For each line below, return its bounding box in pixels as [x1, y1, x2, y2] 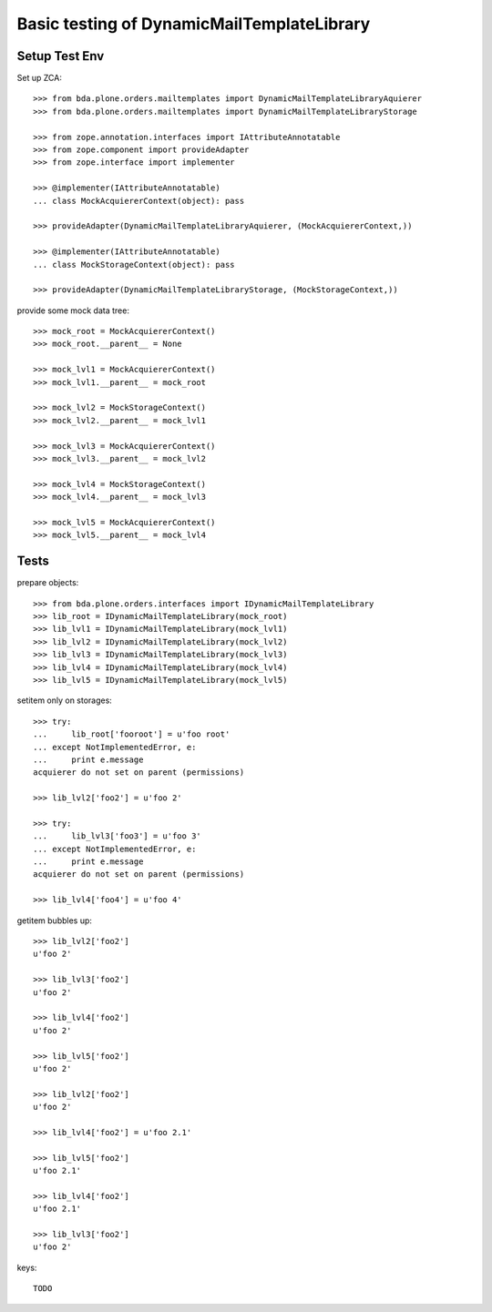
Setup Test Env [16, 48, 105, 64]
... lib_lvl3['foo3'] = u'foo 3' [33, 831, 202, 841]
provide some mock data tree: [16, 305, 129, 316]
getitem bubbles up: [16, 915, 93, 926]
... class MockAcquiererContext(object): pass [33, 196, 245, 206]
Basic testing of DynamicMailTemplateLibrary [16, 14, 371, 34]
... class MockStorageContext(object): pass [33, 259, 236, 270]
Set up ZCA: [16, 73, 63, 84]
